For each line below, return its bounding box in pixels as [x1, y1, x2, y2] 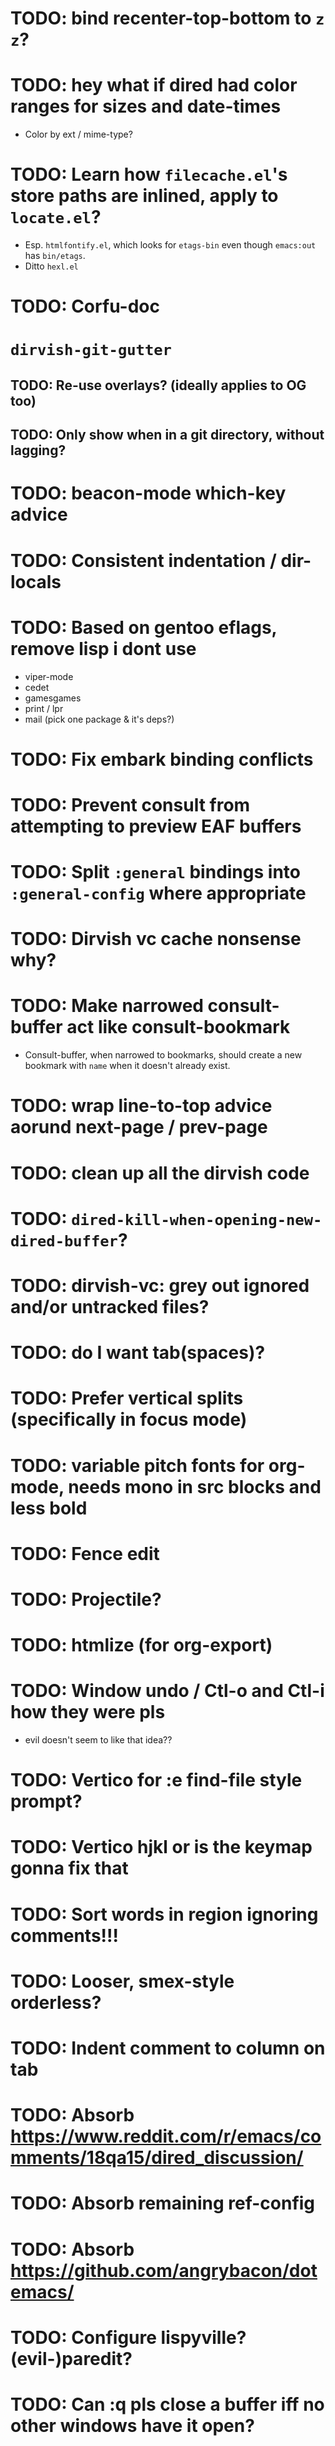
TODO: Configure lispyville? [10, 2326, 247, 2349]
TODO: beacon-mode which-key [10, 482, 287, 505]
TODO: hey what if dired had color [10, 74, 298, 97]
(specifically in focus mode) [10, 1408, 248, 1431]
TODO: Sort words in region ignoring [10, 1903, 319, 1926]
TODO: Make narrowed [10, 995, 204, 1017]
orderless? [10, 1991, 102, 2014]
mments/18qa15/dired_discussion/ [10, 2147, 304, 2169]
